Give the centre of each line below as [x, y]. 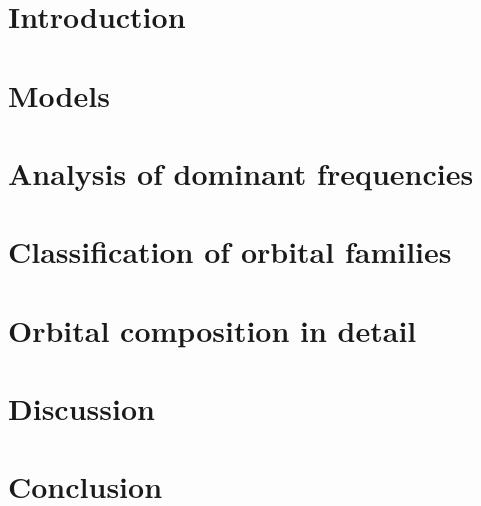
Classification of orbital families [230, 251]
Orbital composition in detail [212, 329]
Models [59, 94]
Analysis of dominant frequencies [241, 172]
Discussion [81, 408]
